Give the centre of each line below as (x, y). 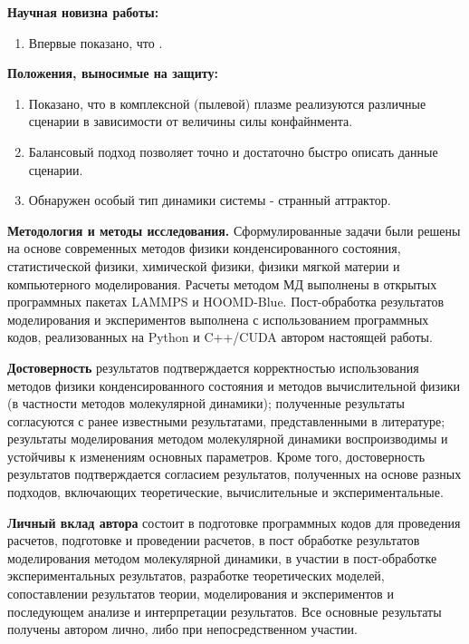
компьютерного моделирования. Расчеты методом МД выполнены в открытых (222, 283)
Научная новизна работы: (83, 12)
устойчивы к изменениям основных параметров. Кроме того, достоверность (216, 456)
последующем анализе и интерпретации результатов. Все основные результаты (225, 611)
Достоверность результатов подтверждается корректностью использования (213, 367)
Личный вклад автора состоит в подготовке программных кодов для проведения (234, 522)
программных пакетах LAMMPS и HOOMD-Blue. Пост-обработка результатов (226, 302)
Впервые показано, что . (96, 42)
